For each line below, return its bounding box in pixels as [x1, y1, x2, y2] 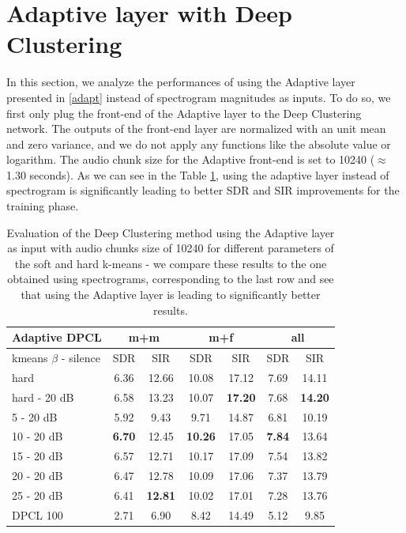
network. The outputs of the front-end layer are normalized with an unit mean [6, 120, 386, 137]
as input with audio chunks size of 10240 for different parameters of [7, 240, 334, 256]
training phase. [6, 198, 79, 214]
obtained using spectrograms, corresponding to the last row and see [7, 270, 334, 287]
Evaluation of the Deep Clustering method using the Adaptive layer [6, 224, 335, 240]
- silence [61, 350, 100, 366]
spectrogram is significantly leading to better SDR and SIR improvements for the [6, 182, 400, 198]
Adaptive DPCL [12, 329, 102, 346]
